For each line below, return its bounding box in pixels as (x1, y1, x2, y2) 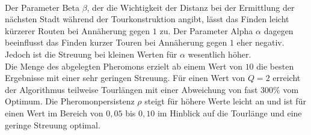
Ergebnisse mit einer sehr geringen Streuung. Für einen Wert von (5, 71, 245, 84)
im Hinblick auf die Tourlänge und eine (157, 106, 302, 119)
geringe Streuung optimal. (5, 118, 100, 131)
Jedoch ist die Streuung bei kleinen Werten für (5, 47, 177, 60)
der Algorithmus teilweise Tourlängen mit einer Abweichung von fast (5, 83, 258, 95)
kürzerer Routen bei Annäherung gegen (5, 24, 150, 37)
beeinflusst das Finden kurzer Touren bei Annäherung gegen (5, 36, 227, 49)
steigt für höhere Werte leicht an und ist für (144, 95, 306, 107)
